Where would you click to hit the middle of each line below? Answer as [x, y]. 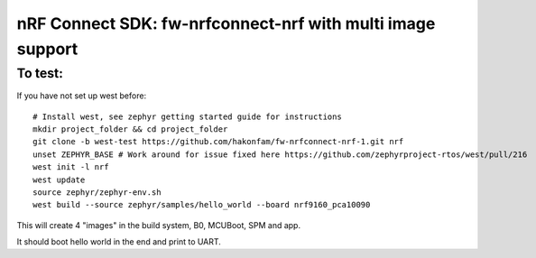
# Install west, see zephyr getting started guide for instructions [187, 116]
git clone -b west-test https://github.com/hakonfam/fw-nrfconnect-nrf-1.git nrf [218, 142]
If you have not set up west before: [82, 96]
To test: [40, 73]
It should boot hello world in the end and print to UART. [119, 242]
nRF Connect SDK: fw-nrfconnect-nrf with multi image [226, 23]
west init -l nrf [71, 167]
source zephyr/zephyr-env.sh [97, 192]
